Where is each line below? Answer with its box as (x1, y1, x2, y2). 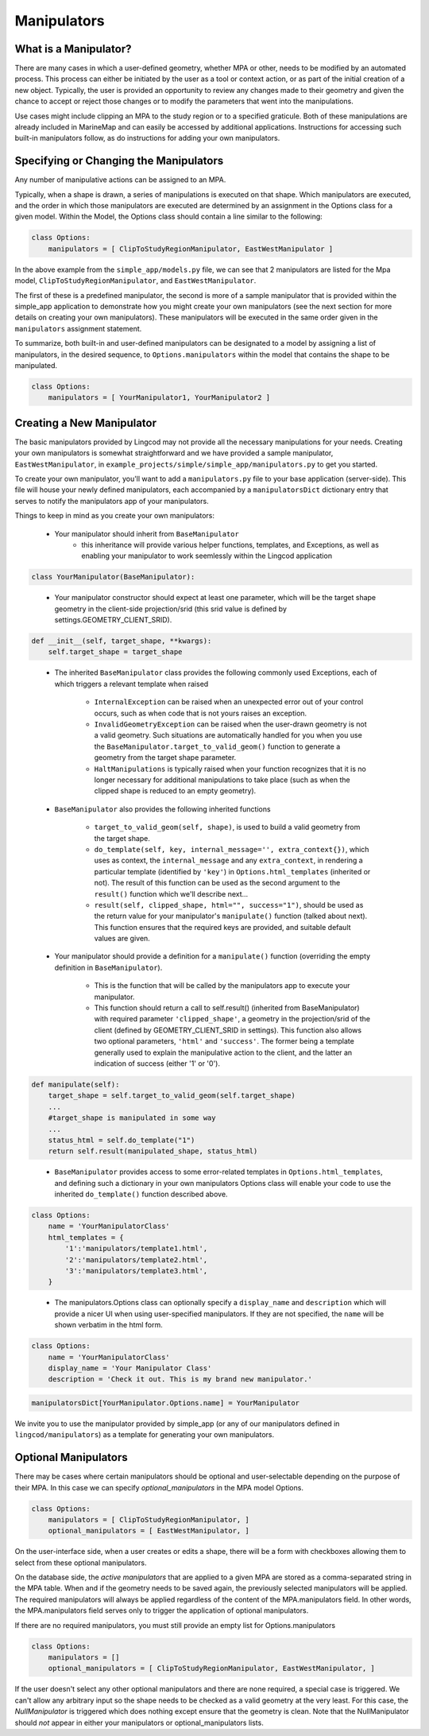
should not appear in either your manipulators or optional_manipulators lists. (14, 1718, 264, 1727)
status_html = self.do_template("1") (48, 1135, 195, 1145)
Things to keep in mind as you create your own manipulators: (14, 511, 214, 521)
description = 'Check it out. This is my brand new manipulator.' (48, 1375, 313, 1384)
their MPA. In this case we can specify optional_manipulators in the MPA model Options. (14, 1482, 303, 1492)
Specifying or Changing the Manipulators (14, 154, 224, 168)
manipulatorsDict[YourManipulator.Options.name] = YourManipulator (31, 1398, 300, 1407)
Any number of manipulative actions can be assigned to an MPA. (14, 175, 226, 184)
